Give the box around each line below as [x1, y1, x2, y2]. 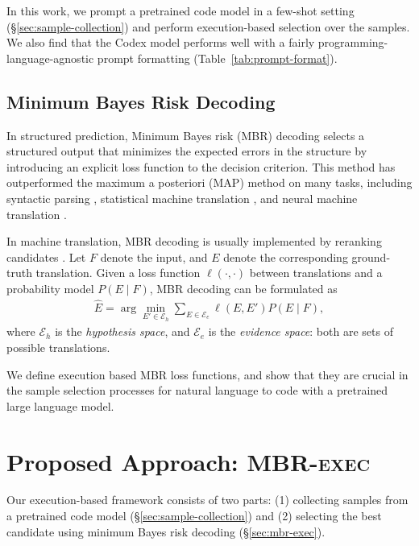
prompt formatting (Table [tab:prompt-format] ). [97, 49, 338, 66]
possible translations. [6, 338, 110, 355]
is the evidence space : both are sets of [208, 323, 393, 340]
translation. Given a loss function [35, 264, 201, 281]
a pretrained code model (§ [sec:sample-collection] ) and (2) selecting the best [6, 507, 382, 524]
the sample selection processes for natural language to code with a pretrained [6, 382, 388, 399]
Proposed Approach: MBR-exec [6, 445, 371, 478]
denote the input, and [100, 248, 208, 265]
